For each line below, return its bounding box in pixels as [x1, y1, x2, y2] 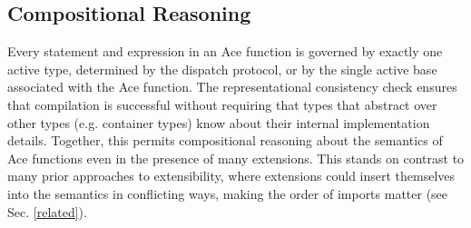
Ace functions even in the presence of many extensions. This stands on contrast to [7, 148, 465, 167]
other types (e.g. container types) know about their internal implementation [7, 113, 430, 132]
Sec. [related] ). [7, 202, 87, 221]
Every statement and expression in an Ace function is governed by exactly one [7, 42, 443, 61]
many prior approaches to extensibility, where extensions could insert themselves [7, 166, 456, 185]
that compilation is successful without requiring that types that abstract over [7, 94, 437, 114]
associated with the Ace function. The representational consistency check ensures [7, 77, 457, 96]
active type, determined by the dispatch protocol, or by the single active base [7, 59, 437, 78]
